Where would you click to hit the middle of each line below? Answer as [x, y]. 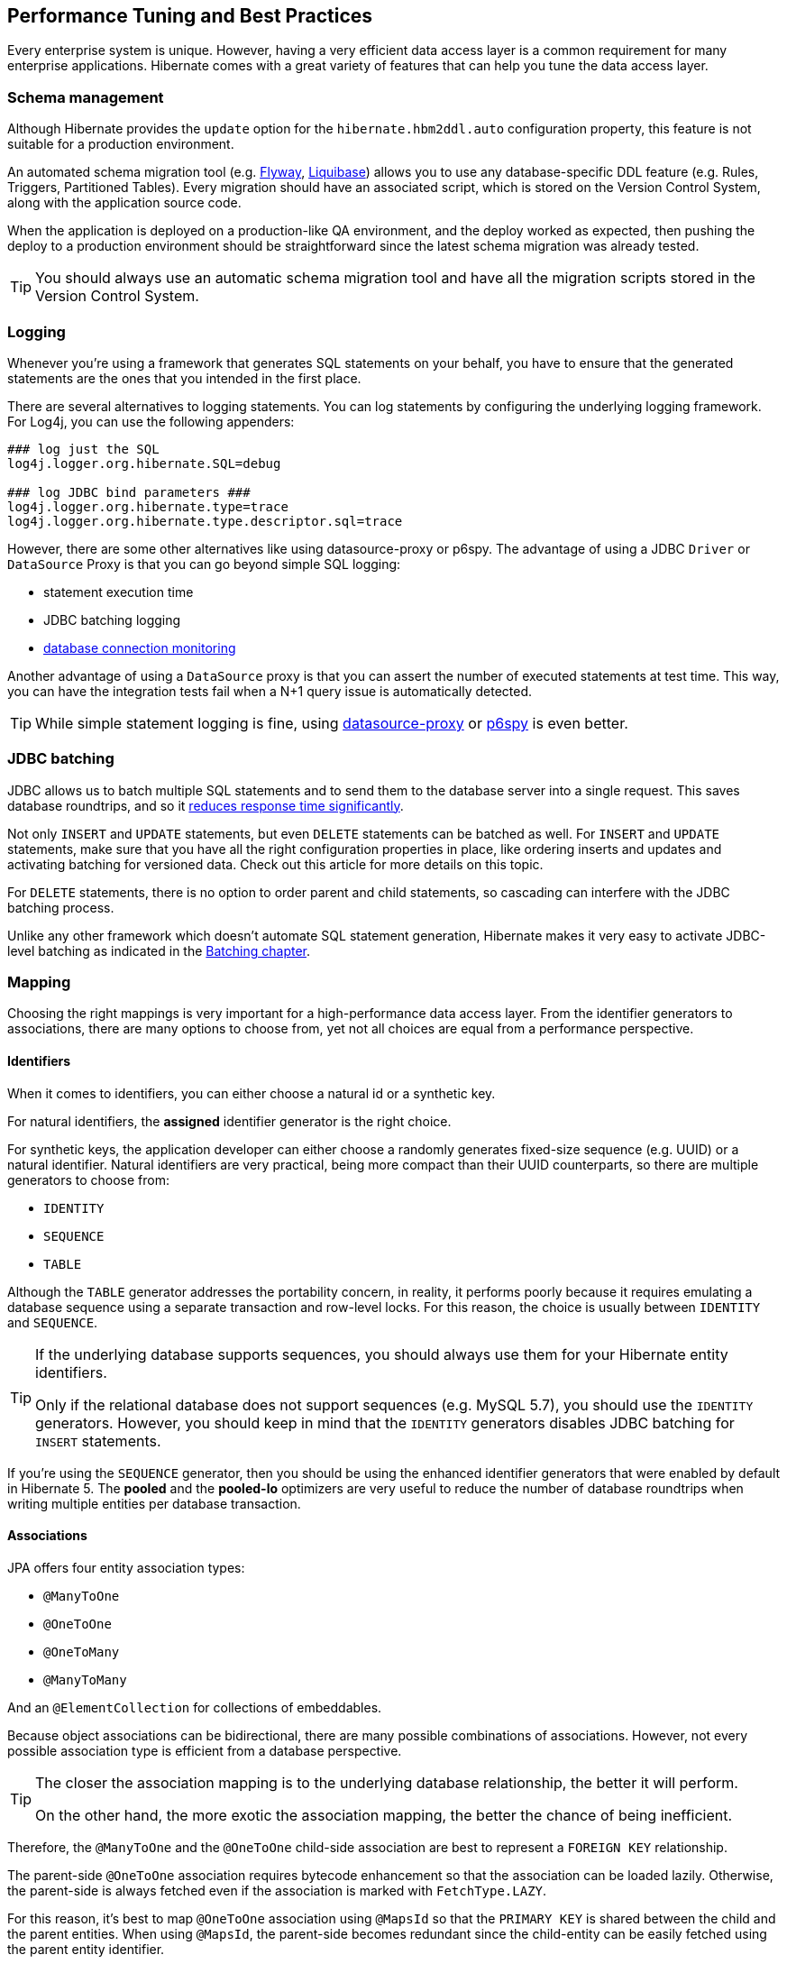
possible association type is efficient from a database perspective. [205, 1750]
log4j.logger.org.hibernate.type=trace [148, 506]
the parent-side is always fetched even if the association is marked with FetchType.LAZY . [277, 1890]
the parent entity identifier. [86, 1949]
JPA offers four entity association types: [126, 1567]
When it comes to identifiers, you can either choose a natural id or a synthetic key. [252, 1093]
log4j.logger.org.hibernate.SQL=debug [144, 463]
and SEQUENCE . [53, 1322]
